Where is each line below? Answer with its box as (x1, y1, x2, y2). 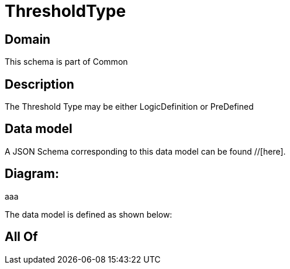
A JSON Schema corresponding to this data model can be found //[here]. (5, 146, 286, 156)
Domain (5, 32, 51, 47)
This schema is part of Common (5, 57, 128, 67)
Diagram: (5, 166, 59, 181)
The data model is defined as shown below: (5, 209, 172, 219)
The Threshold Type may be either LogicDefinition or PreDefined (5, 102, 254, 112)
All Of (5, 229, 38, 244)
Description (5, 76, 74, 92)
